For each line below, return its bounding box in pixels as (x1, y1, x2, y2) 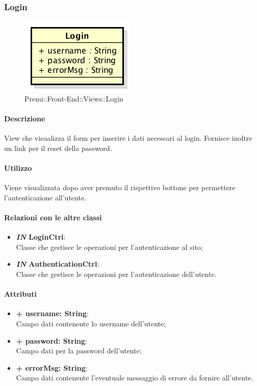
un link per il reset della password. (4, 142, 112, 153)
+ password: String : (16, 335, 88, 346)
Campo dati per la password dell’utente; (16, 345, 142, 356)
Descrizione (4, 113, 45, 123)
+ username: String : (16, 308, 89, 319)
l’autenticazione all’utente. (4, 192, 87, 202)
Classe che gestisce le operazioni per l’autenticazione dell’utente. (16, 268, 217, 279)
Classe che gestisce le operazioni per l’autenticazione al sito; (16, 241, 203, 252)
